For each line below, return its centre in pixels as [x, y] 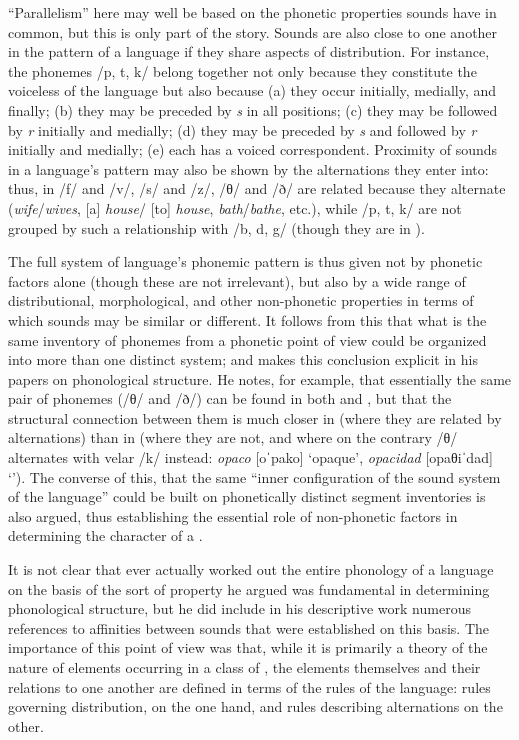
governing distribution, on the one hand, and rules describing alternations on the [255, 706]
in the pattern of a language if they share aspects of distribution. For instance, [249, 51]
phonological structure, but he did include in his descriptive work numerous [239, 608]
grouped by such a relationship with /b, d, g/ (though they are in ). [216, 227]
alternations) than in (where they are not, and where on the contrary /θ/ [233, 437]
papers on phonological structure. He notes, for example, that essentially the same [260, 378]
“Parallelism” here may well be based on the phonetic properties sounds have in [252, 12]
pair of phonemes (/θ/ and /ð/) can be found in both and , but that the [230, 398]
